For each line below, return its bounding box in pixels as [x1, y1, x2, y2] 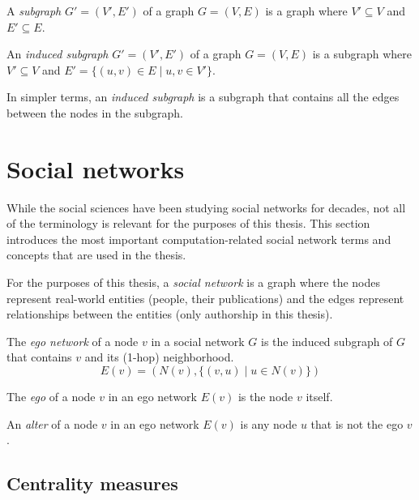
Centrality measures [6, 471, 178, 496]
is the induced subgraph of [261, 332, 393, 349]
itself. [306, 388, 333, 405]
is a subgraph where [312, 45, 413, 62]
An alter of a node [6, 415, 98, 432]
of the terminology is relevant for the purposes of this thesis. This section [6, 215, 370, 232]
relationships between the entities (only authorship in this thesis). [6, 306, 333, 323]
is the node [237, 388, 293, 405]
